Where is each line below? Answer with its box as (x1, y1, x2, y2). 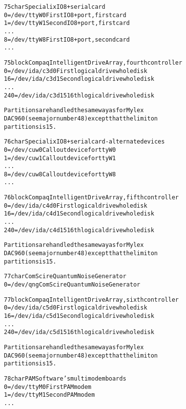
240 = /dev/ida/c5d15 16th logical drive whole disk (4, 329, 154, 336)
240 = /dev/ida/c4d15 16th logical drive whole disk (4, 226, 154, 234)
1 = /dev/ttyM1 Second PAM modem (4, 391, 95, 399)
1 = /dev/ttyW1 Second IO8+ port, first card (4, 20, 130, 27)
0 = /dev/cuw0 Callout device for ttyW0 (4, 146, 116, 153)
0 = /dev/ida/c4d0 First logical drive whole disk (4, 202, 147, 209)
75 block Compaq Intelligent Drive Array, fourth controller (4, 59, 183, 66)
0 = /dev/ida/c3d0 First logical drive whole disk (4, 67, 147, 74)
